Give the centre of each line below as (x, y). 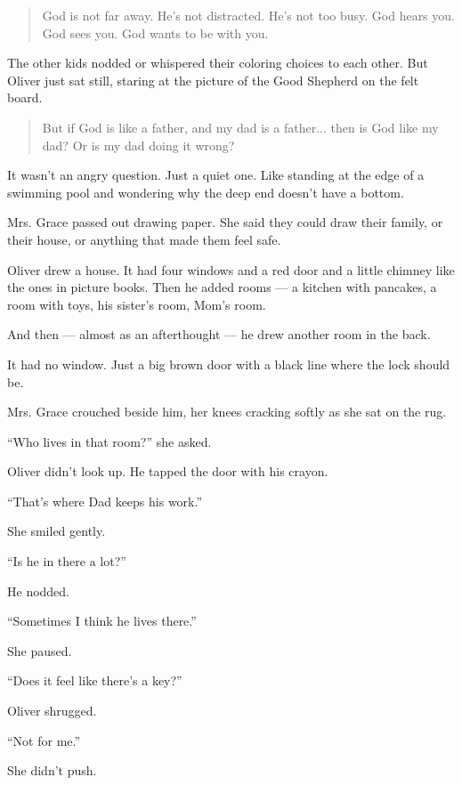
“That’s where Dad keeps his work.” (105, 501)
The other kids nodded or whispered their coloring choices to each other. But (218, 63)
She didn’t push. (52, 770)
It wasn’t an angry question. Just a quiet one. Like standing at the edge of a (216, 175)
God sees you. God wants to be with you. (155, 32)
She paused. (40, 650)
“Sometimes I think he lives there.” (102, 621)
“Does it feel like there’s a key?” (95, 680)
